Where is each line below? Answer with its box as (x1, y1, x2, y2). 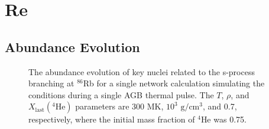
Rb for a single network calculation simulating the (83, 77, 265, 89)
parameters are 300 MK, (75, 100, 164, 112)
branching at (28, 77, 74, 89)
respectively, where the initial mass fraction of (28, 113, 195, 125)
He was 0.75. (200, 113, 247, 125)
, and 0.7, (202, 100, 237, 112)
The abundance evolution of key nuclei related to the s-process (28, 65, 255, 78)
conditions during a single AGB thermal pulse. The (28, 88, 214, 101)
